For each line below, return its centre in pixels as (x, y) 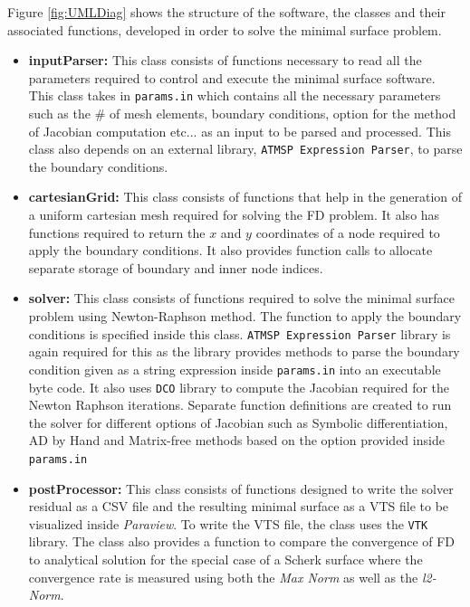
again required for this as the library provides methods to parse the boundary (244, 351)
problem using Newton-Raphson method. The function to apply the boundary (245, 316)
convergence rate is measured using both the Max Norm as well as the (223, 577)
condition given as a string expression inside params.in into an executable (235, 369)
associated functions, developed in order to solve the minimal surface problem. (225, 29)
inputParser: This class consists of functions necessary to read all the (225, 60)
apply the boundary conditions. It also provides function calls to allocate (230, 250)
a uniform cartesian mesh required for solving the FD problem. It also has (234, 215)
